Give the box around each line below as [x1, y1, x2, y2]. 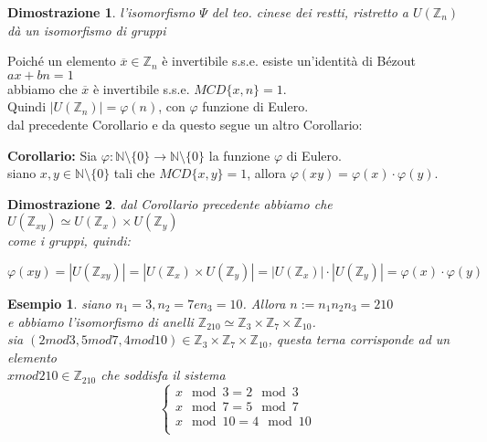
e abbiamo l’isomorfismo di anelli [7, 311, 194, 331]
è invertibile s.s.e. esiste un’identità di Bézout [162, 51, 417, 70]
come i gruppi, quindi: [7, 231, 131, 250]
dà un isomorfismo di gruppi [7, 20, 166, 39]
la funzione [208, 145, 270, 164]
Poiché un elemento [7, 51, 116, 70]
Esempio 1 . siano [7, 293, 111, 312]
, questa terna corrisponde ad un [268, 330, 450, 349]
